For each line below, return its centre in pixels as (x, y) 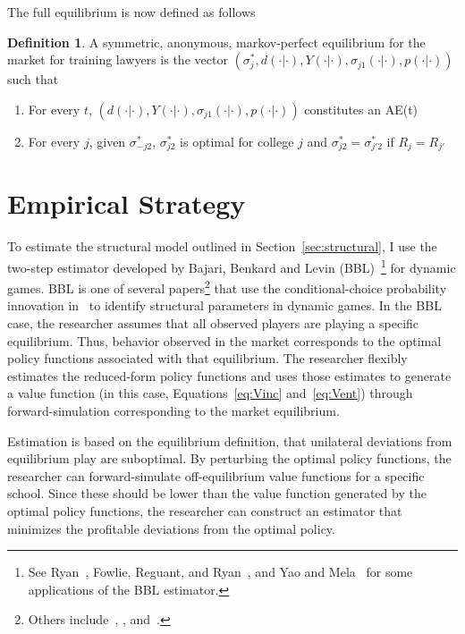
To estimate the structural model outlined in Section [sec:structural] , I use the (222, 246)
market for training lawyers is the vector (118, 59)
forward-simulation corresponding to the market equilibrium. (173, 411)
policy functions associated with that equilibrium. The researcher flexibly (207, 358)
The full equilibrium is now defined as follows (131, 12)
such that (33, 79)
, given (107, 141)
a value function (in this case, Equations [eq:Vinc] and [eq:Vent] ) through (210, 393)
